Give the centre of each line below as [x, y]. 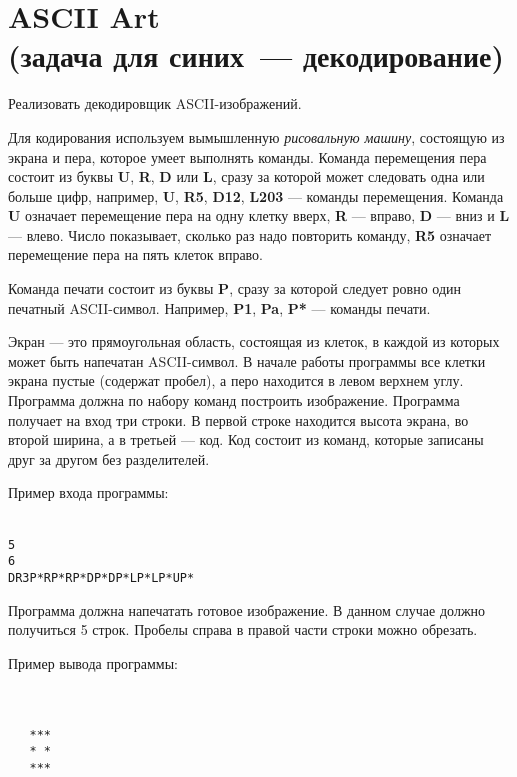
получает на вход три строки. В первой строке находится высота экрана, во [238, 419]
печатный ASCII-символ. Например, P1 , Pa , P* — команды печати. [219, 307]
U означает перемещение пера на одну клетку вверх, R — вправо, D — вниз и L [259, 215]
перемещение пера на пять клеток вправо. [136, 254]
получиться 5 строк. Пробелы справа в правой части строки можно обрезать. [243, 629]
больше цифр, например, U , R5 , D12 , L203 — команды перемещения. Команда [256, 195]
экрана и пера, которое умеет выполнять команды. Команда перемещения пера [247, 156]
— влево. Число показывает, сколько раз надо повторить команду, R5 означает [250, 234]
